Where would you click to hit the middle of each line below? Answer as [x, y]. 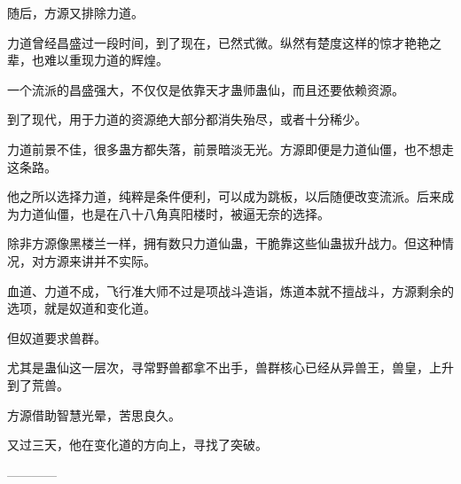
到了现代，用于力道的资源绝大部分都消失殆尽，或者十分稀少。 [187, 119]
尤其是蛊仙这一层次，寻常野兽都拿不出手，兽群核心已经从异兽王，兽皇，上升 [230, 367]
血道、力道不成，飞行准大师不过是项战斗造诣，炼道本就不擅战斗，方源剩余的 [230, 290]
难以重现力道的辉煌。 [106, 60]
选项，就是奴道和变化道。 [82, 308]
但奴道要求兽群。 [57, 337]
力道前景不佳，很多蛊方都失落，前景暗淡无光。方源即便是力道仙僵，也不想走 [230, 148]
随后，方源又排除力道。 [75, 12]
